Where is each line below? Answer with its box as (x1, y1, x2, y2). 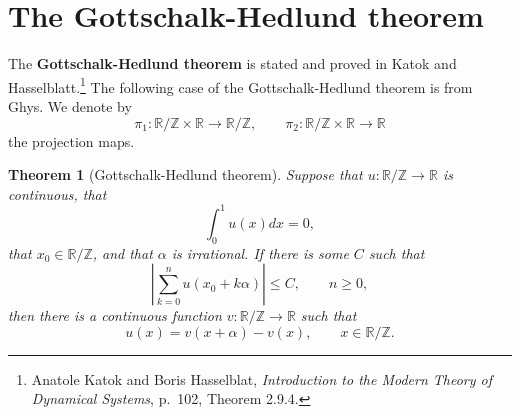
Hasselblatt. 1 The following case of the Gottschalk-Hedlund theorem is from (8, 73, 473, 97)
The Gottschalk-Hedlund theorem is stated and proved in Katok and (8, 53, 457, 74)
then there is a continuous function (8, 305, 222, 326)
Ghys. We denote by (8, 95, 132, 116)
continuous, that (8, 183, 107, 204)
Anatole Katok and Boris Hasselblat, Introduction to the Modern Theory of (31, 368, 493, 389)
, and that (92, 242, 153, 263)
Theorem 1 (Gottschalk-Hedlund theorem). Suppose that (8, 164, 363, 185)
